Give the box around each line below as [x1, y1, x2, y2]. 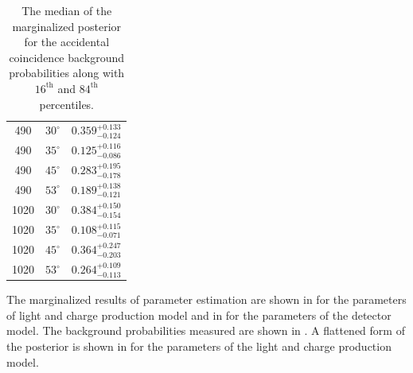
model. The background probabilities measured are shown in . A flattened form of [6, 322, 405, 339]
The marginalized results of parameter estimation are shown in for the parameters [6, 291, 407, 308]
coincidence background [9, 49, 125, 65]
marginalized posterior [12, 17, 122, 34]
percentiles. [39, 95, 95, 112]
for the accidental [24, 33, 110, 50]
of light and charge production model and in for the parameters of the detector [6, 306, 392, 323]
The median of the [21, 2, 112, 18]
